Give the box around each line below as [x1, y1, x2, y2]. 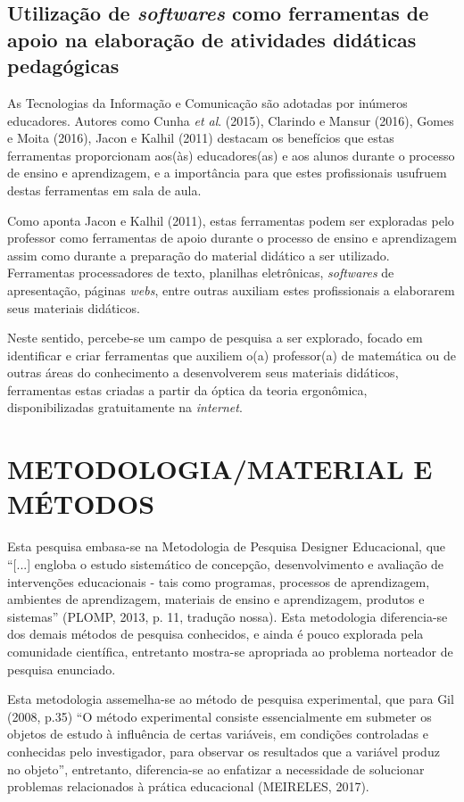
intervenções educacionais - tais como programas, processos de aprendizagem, [7, 572, 430, 591]
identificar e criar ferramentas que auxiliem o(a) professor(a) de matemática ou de [7, 345, 456, 364]
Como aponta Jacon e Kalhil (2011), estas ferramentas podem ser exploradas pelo [7, 211, 454, 229]
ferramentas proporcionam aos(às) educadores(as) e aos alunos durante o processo [7, 145, 455, 164]
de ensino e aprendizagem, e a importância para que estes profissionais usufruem [7, 163, 447, 182]
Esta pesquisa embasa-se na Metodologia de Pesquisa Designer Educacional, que [7, 537, 446, 556]
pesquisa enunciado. [7, 659, 116, 678]
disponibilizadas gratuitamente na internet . [7, 398, 243, 417]
